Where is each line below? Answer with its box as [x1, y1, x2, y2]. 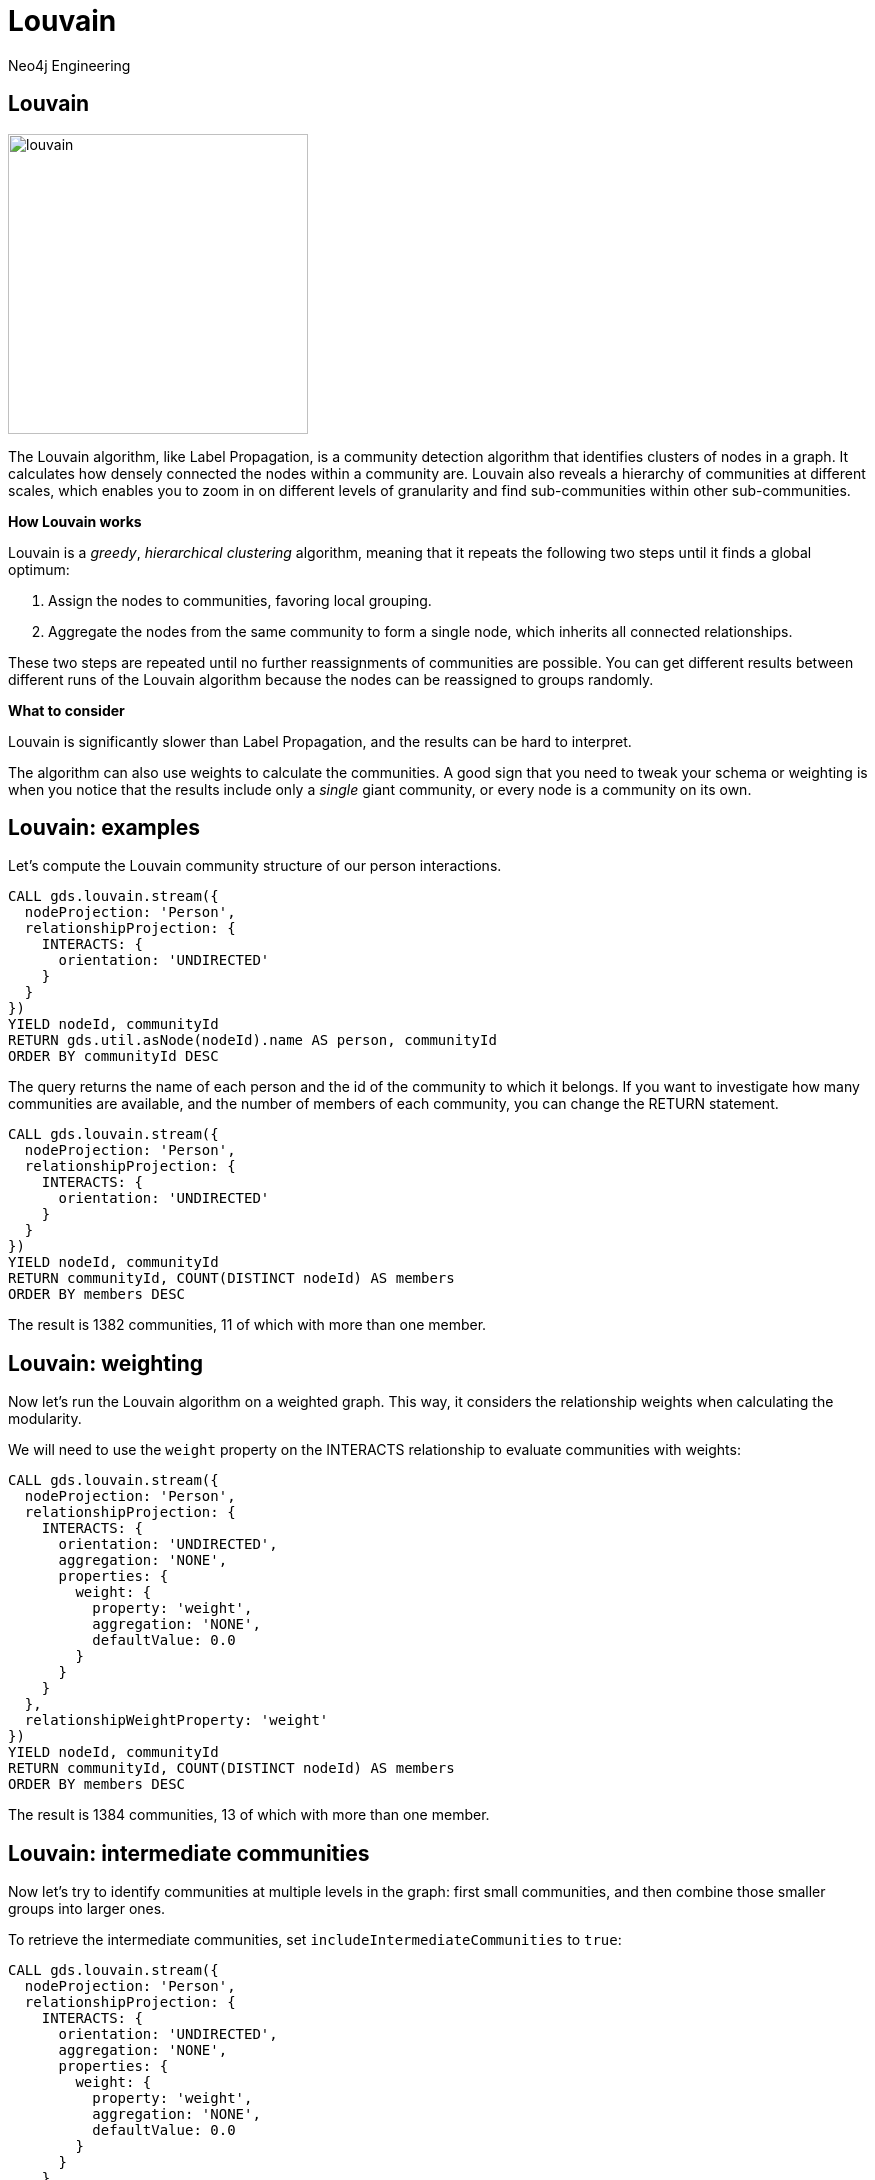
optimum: [8, 560, 70, 578]
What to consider [8, 701, 125, 719]
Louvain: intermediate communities [8, 1840, 370, 1866]
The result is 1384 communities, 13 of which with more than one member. [8, 1806, 490, 1824]
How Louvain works [8, 512, 142, 530]
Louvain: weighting [8, 1350, 203, 1376]
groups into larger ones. [8, 1900, 166, 1918]
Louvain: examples [8, 815, 200, 841]
